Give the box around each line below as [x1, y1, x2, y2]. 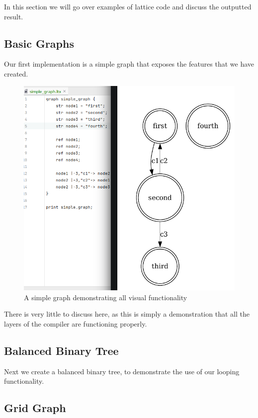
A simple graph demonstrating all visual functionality [24, 292, 187, 302]
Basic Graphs [4, 35, 74, 51]
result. [4, 11, 23, 21]
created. [4, 68, 28, 79]
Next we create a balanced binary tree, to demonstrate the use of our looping [4, 366, 240, 376]
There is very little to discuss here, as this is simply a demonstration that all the [4, 309, 250, 319]
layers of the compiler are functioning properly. [4, 318, 147, 329]
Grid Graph [4, 400, 66, 416]
